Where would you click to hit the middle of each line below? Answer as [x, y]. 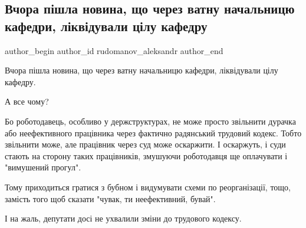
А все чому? [27, 101]
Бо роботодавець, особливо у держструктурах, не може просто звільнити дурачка [150, 121]
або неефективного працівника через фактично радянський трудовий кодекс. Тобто [153, 133]
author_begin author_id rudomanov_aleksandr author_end [114, 50]
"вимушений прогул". [43, 167]
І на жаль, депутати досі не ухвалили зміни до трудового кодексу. [123, 218]
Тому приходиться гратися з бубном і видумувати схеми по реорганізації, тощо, [148, 187]
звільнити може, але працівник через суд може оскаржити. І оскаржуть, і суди [145, 144]
